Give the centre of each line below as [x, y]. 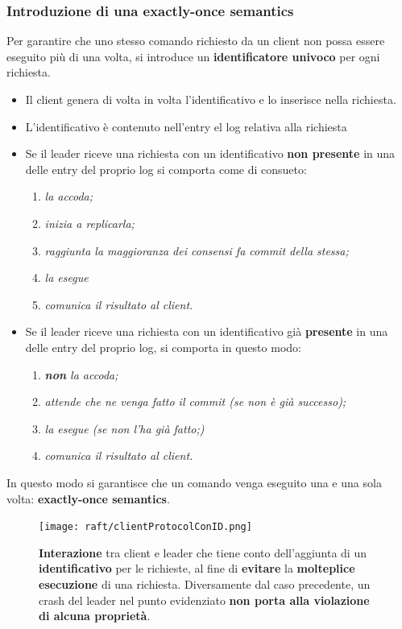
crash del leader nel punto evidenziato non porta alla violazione [204, 600]
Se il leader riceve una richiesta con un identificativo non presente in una [210, 153]
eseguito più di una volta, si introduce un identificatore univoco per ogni [193, 56]
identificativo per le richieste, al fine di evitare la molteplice [197, 568]
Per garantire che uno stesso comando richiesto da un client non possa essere [196, 41]
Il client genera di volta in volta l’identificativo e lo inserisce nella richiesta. [211, 99]
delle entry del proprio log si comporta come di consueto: [166, 169]
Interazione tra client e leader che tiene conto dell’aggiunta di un [203, 552]
